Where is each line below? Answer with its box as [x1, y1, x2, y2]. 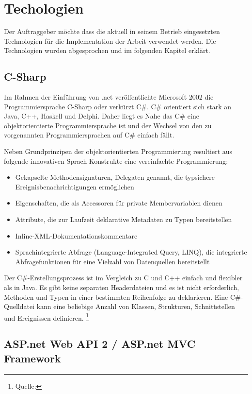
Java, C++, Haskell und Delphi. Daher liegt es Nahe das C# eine [4, 111, 199, 121]
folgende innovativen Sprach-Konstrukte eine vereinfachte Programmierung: [4, 155, 228, 166]
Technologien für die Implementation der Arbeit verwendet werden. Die [4, 35, 216, 46]
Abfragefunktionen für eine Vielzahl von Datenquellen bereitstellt [15, 256, 210, 266]
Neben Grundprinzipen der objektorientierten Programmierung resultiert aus [4, 146, 233, 156]
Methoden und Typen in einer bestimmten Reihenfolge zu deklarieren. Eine [4, 291, 228, 302]
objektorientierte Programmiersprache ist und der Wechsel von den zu [4, 120, 212, 130]
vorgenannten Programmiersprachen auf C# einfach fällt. [4, 130, 174, 140]
